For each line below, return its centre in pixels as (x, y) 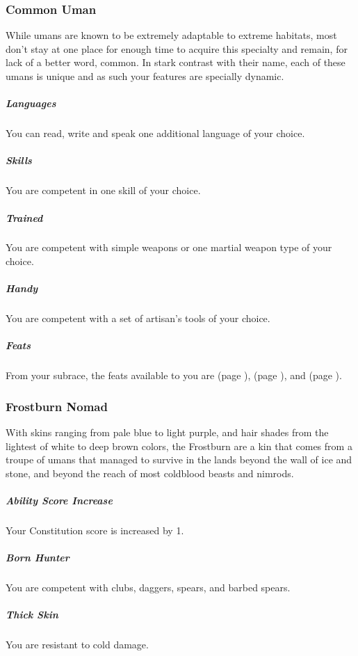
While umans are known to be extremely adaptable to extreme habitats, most (171, 35)
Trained (24, 217)
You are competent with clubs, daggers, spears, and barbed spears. (148, 587)
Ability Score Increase (59, 501)
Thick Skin (32, 615)
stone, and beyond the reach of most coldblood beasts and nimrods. (150, 473)
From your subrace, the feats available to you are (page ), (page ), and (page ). (174, 375)
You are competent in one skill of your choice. (103, 190)
